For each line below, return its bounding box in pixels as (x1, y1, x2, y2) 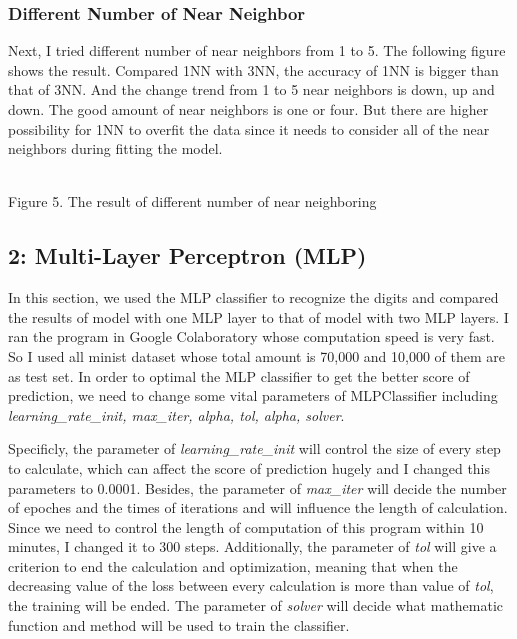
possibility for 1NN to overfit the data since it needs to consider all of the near (8, 118, 490, 139)
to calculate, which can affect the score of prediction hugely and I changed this (8, 457, 491, 478)
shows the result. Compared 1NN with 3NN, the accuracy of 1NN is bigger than (8, 59, 499, 80)
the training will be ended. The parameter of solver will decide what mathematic (8, 595, 504, 616)
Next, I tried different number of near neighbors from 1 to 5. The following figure (8, 40, 506, 61)
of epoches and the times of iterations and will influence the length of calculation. (8, 497, 508, 518)
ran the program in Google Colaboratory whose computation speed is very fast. (8, 326, 495, 347)
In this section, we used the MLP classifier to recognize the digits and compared (8, 287, 499, 308)
